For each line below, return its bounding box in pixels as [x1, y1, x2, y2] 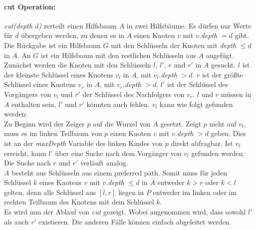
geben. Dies [211, 128, 246, 138]
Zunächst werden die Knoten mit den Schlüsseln [4, 59, 151, 70]
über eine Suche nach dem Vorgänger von [55, 147, 182, 158]
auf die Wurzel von [93, 118, 151, 128]
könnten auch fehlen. [86, 98, 150, 109]
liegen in [118, 186, 144, 197]
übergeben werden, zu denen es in [21, 30, 124, 40]
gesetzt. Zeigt [160, 118, 202, 128]
